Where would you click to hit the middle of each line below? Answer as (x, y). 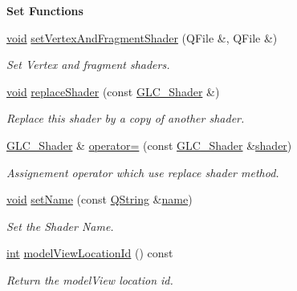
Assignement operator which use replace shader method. (143, 172)
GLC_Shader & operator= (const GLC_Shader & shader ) (149, 145)
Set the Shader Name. (60, 226)
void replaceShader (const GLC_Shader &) (113, 91)
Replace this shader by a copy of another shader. (126, 118)
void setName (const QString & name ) (100, 199)
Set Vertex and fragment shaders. (88, 65)
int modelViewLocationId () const (90, 253)
